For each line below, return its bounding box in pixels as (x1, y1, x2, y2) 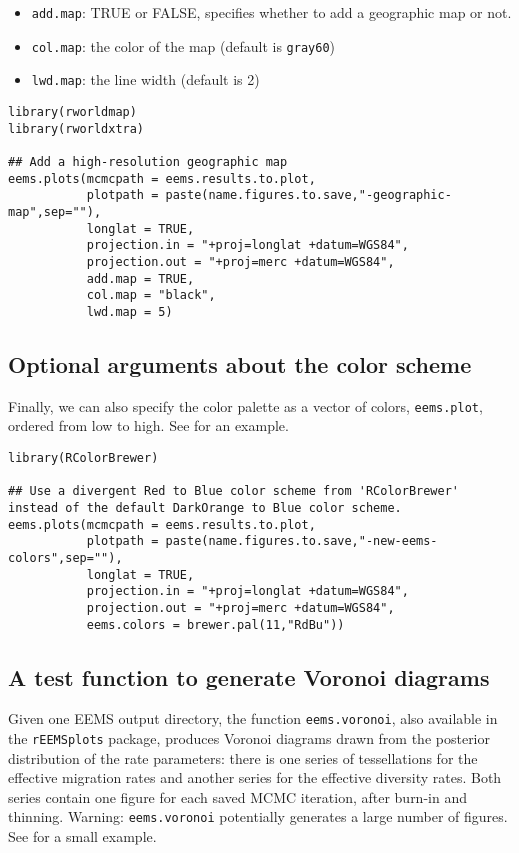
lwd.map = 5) (86, 304, 173, 319)
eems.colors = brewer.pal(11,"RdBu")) (86, 617, 345, 632)
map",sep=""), (8, 204, 102, 219)
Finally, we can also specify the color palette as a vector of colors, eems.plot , (8, 395, 483, 416)
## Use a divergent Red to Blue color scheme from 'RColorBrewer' (8, 484, 460, 499)
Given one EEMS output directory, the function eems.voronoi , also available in (8, 708, 498, 729)
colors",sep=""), (8, 550, 123, 565)
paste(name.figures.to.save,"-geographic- (165, 188, 452, 203)
